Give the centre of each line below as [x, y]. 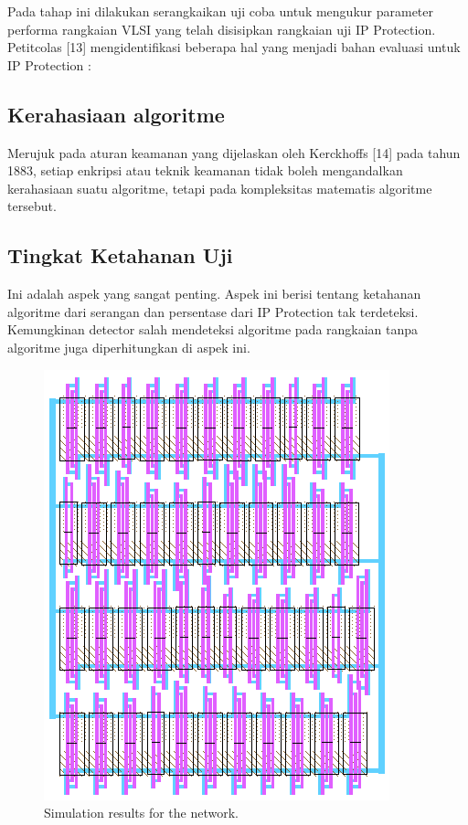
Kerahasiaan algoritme [116, 114]
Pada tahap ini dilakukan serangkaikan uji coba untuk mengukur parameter [221, 11]
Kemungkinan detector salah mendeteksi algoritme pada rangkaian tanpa [213, 329]
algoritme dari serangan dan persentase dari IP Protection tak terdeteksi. [213, 311]
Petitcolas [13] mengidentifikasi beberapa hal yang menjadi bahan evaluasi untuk [234, 47]
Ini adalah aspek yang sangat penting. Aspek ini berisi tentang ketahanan [214, 294]
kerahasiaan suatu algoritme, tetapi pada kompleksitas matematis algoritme [220, 188]
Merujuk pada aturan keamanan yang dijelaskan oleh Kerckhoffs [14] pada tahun [234, 152]
